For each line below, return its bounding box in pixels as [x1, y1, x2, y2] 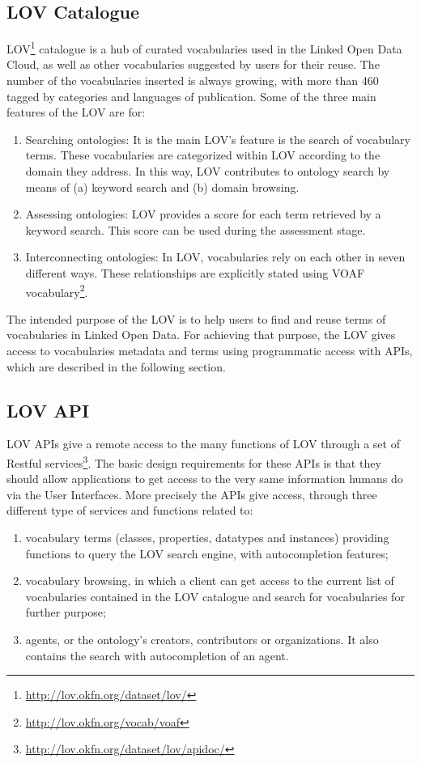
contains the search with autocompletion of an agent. [25, 646, 289, 663]
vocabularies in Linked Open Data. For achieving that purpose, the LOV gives [6, 326, 396, 343]
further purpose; [25, 604, 106, 621]
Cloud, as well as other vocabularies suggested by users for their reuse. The [6, 56, 380, 73]
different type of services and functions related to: [6, 502, 253, 519]
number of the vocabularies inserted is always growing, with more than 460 [6, 72, 379, 89]
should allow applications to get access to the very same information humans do [6, 470, 403, 487]
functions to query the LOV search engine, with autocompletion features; [25, 545, 389, 562]
